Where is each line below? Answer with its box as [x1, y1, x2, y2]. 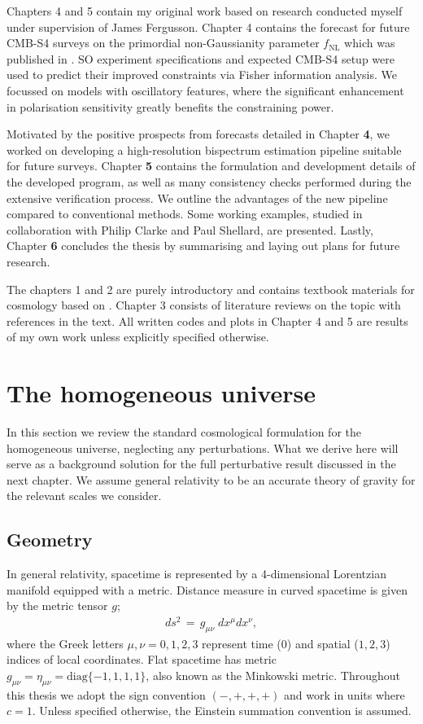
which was [344, 34, 395, 51]
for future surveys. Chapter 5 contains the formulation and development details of [7, 157, 416, 174]
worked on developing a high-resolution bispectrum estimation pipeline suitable [7, 141, 402, 158]
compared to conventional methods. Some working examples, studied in [7, 205, 363, 222]
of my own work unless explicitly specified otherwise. [7, 328, 269, 345]
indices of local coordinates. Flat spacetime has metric [7, 651, 277, 668]
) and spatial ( [286, 634, 359, 652]
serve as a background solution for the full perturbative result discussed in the [7, 455, 396, 472]
